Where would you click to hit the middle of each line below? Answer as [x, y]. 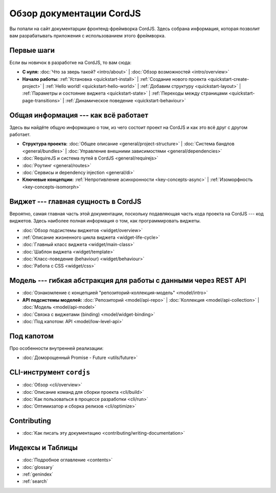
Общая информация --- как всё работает [79, 115]
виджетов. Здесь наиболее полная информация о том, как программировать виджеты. [105, 221]
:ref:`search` [35, 481]
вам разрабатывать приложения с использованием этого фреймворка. [88, 35]
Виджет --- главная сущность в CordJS [75, 201]
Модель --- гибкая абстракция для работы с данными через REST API [128, 281]
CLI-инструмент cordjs [50, 373]
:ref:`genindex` [38, 474]
